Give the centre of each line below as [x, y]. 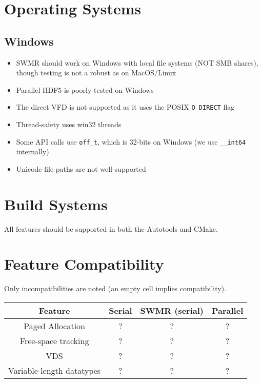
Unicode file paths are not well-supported [81, 168]
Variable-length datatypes [55, 370]
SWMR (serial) [172, 310]
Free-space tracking [54, 340]
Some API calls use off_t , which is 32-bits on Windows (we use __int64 [131, 141]
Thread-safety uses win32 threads [69, 124]
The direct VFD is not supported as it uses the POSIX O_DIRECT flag [125, 107]
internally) [33, 152]
